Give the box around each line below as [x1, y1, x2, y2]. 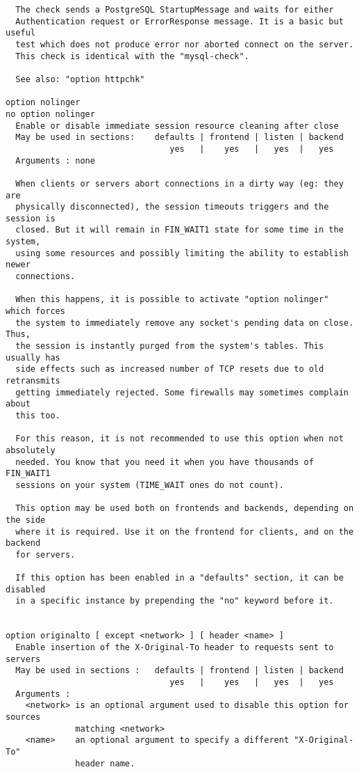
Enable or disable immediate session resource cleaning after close [15, 120, 339, 131]
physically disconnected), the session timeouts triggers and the [15, 202, 329, 212]
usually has [6, 352, 60, 363]
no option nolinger [6, 109, 95, 119]
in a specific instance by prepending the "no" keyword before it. [15, 596, 334, 606]
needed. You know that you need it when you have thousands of [15, 457, 314, 467]
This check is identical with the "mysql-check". [15, 51, 249, 61]
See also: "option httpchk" [15, 74, 145, 84]
